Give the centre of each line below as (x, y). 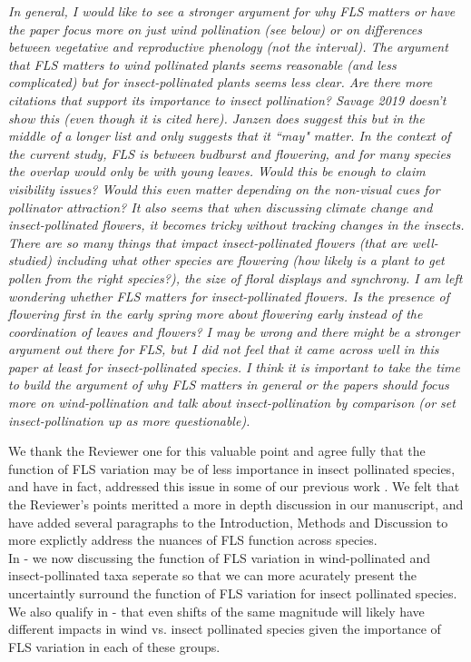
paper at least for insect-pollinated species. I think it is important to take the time (234, 366)
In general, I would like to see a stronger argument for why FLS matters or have (232, 11)
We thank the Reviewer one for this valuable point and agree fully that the (217, 451)
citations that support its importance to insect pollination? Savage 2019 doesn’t (227, 99)
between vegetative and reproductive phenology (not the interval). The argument (228, 47)
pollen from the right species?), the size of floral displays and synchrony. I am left (235, 277)
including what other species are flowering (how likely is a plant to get (250, 260)
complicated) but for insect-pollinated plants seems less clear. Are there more (221, 82)
